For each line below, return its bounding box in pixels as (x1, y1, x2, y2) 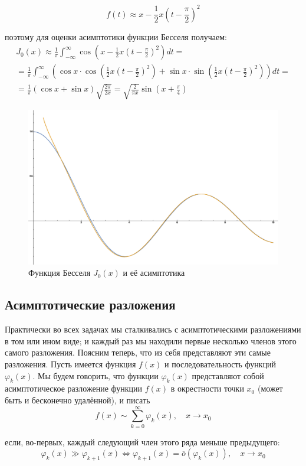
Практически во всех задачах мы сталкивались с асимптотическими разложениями (5, 323, 301, 335)
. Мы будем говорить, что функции (32, 369, 159, 382)
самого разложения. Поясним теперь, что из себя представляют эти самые (5, 346, 271, 359)
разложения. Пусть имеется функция (5, 358, 136, 370)
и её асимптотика (123, 266, 185, 279)
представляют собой (192, 369, 264, 382)
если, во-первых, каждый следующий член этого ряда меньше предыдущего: (5, 435, 280, 448)
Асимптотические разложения (5, 295, 176, 314)
